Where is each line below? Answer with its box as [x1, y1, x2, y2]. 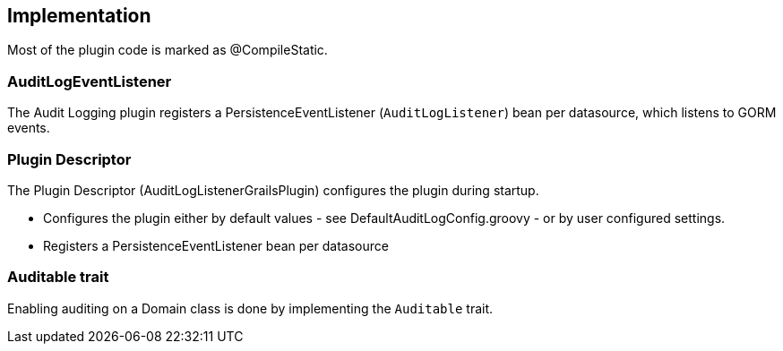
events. [7, 120, 50, 136]
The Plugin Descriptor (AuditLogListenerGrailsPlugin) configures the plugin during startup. [7, 182, 539, 198]
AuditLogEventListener [7, 72, 172, 90]
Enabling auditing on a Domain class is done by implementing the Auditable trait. [7, 300, 494, 316]
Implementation [7, 4, 151, 27]
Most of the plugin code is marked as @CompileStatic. [7, 42, 328, 58]
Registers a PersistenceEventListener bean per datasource [43, 237, 389, 253]
